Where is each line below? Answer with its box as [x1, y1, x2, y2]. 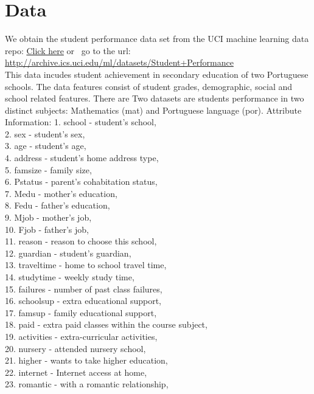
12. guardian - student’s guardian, [5, 246, 131, 259]
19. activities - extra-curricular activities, [5, 330, 158, 342]
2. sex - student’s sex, [5, 127, 85, 140]
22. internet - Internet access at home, [5, 365, 147, 378]
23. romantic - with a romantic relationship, [5, 378, 169, 390]
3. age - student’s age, [5, 139, 86, 152]
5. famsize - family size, [5, 163, 92, 176]
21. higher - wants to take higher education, [5, 354, 168, 367]
